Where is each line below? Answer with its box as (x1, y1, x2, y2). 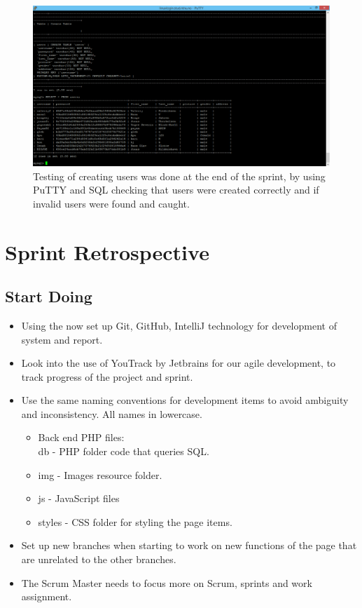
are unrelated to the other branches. (21, 552, 176, 567)
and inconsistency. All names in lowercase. (21, 406, 202, 421)
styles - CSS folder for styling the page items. (38, 514, 232, 529)
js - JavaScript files (38, 491, 120, 506)
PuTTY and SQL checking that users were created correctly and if (33, 182, 319, 197)
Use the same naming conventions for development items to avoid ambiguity (21, 393, 349, 407)
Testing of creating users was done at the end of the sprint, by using (33, 168, 326, 183)
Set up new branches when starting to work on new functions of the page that (21, 538, 357, 553)
